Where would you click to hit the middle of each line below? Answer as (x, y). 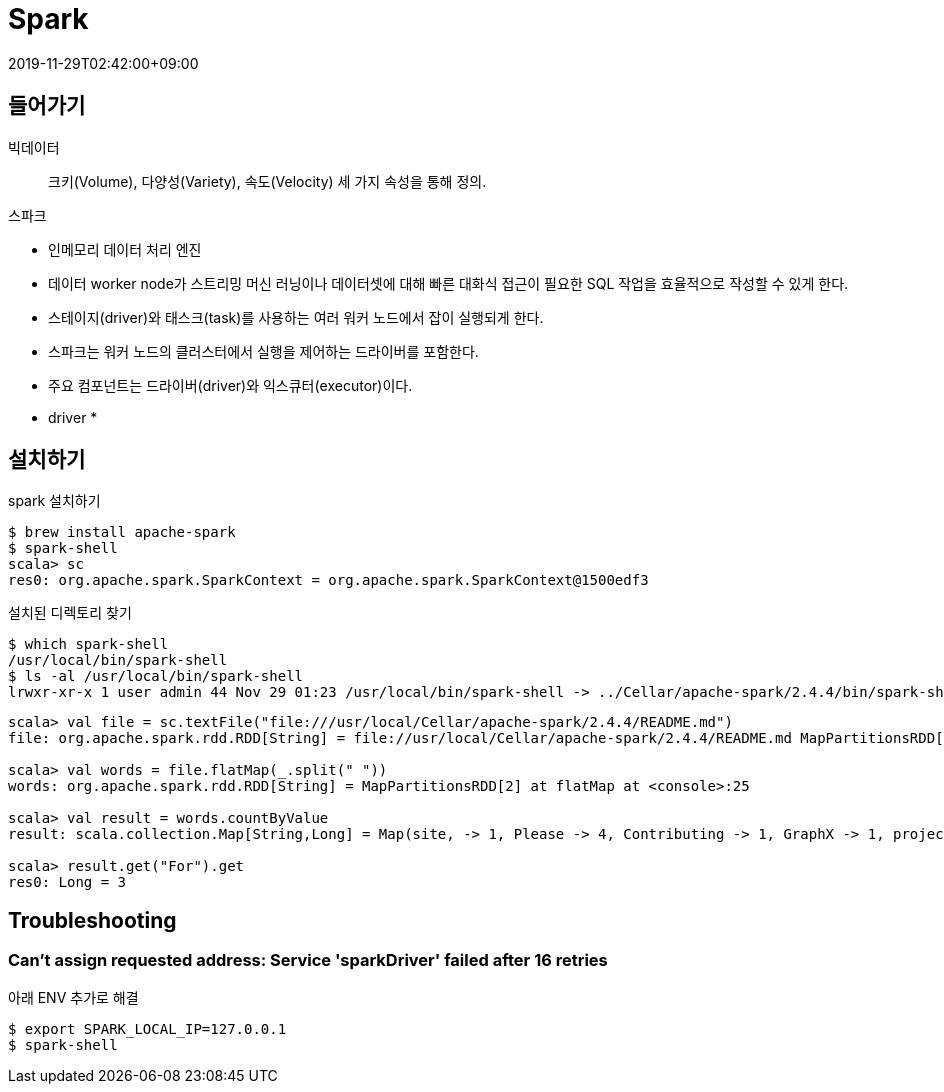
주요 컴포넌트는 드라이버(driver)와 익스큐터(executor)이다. (230, 385)
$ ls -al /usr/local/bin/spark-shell (156, 676)
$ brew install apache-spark (122, 532)
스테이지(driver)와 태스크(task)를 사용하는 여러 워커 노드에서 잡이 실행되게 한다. (296, 317)
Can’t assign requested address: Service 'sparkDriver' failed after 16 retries (308, 960)
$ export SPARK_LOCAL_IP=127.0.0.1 (147, 1028)
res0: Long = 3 (67, 882)
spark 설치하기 (54, 501)
